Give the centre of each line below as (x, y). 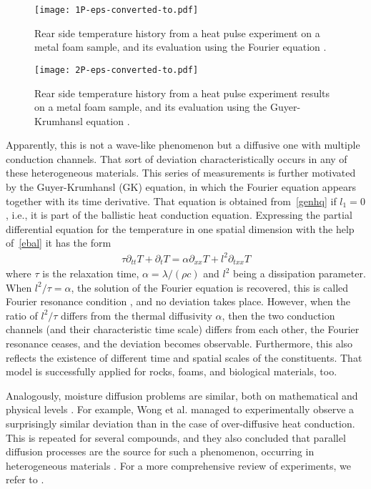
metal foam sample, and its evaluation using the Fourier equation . (180, 47)
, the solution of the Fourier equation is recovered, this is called (210, 287)
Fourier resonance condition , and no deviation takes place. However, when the (178, 301)
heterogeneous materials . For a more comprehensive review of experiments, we (178, 465)
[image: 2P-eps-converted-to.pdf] (117, 70)
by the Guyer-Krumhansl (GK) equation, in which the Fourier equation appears (181, 187)
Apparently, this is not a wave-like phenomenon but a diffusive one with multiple (183, 145)
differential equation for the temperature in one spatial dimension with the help (180, 228)
